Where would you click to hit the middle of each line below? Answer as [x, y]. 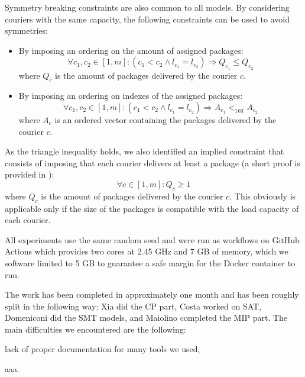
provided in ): [30, 174]
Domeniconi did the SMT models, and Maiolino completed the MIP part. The [146, 318]
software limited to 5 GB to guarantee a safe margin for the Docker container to [150, 262]
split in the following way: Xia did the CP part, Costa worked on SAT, [133, 306]
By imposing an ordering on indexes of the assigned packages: [131, 96]
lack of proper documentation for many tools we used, [103, 349]
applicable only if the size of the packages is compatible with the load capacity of [152, 208]
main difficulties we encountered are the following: [95, 329]
